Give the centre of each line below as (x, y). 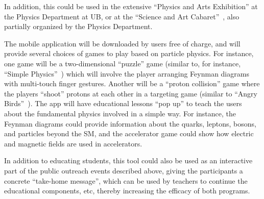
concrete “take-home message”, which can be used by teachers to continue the (126, 180)
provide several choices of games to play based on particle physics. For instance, (129, 53)
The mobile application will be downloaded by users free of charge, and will (122, 43)
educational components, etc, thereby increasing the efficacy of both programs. (127, 191)
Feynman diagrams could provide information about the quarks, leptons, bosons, (130, 123)
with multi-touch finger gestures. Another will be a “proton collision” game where (132, 83)
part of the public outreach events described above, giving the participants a (124, 170)
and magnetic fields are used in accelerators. (73, 143)
